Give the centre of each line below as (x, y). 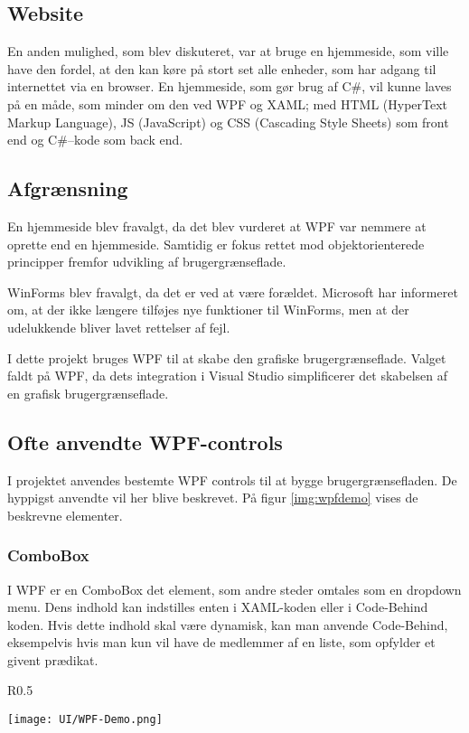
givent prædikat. (53, 659)
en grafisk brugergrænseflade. (88, 393)
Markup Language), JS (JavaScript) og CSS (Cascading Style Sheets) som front (228, 122)
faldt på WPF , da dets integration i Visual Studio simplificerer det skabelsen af (228, 376)
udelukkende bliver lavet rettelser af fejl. (119, 327)
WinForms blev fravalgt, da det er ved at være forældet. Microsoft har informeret (233, 291)
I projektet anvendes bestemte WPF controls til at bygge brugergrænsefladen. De (232, 479)
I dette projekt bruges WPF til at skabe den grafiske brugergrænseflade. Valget (227, 357)
